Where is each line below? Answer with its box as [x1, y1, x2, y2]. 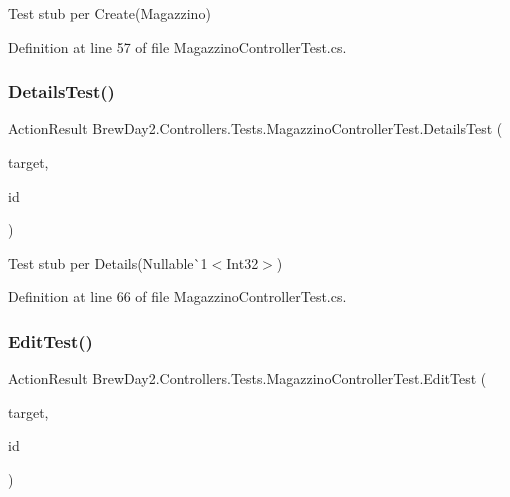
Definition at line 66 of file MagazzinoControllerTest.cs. [8, 286, 347, 307]
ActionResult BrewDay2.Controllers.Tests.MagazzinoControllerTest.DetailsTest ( [8, 118, 503, 139]
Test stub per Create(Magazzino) [8, 3, 211, 23]
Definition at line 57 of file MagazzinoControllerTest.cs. [8, 36, 347, 57]
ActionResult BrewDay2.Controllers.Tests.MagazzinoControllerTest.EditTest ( [8, 368, 487, 389]
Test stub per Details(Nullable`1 [8, 252, 208, 273]
